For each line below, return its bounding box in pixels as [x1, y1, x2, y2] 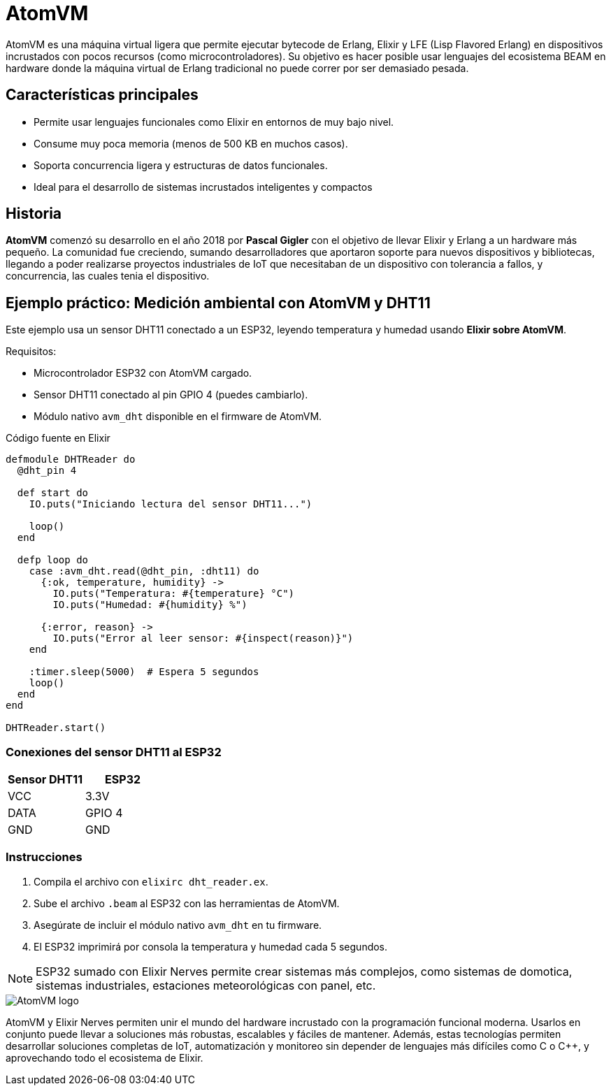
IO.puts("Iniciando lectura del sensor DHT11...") [29, 498, 312, 510]
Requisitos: [6, 345, 57, 358]
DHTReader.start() [6, 722, 106, 734]
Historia [6, 205, 62, 223]
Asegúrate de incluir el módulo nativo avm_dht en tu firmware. [34, 918, 322, 931]
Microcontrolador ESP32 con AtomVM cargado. [34, 367, 252, 380]
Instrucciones [6, 850, 82, 865]
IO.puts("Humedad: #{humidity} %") [52, 599, 247, 611]
